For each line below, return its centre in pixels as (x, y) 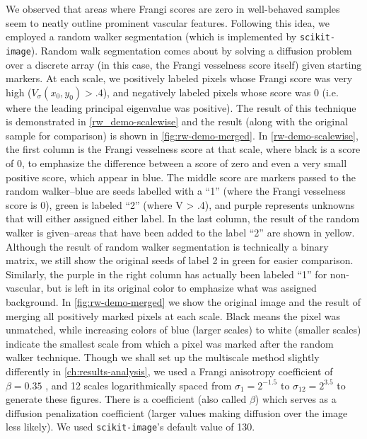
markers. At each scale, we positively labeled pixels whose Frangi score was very (179, 78)
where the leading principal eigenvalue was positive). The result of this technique (181, 107)
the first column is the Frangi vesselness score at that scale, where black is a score (183, 149)
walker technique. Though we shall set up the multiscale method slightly (163, 357)
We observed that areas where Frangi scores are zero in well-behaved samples (173, 8)
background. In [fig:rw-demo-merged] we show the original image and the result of (183, 302)
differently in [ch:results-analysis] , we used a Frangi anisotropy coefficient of (169, 371)
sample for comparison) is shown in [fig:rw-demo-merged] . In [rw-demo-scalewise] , (182, 135)
